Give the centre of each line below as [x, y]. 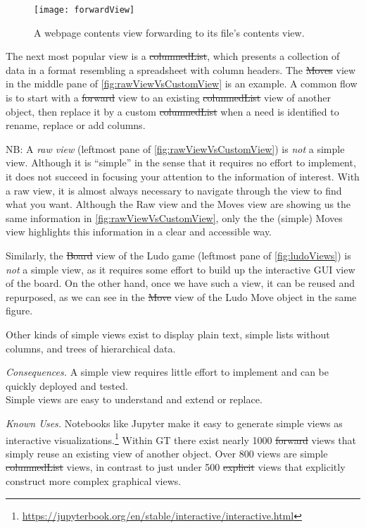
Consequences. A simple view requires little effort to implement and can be [167, 372]
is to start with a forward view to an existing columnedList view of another [168, 98]
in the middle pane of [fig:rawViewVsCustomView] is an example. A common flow [182, 84]
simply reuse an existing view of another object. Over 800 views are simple [167, 453]
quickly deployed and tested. [67, 385]
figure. [19, 311]
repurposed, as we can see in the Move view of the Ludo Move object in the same [181, 296]
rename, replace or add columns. [76, 125]
